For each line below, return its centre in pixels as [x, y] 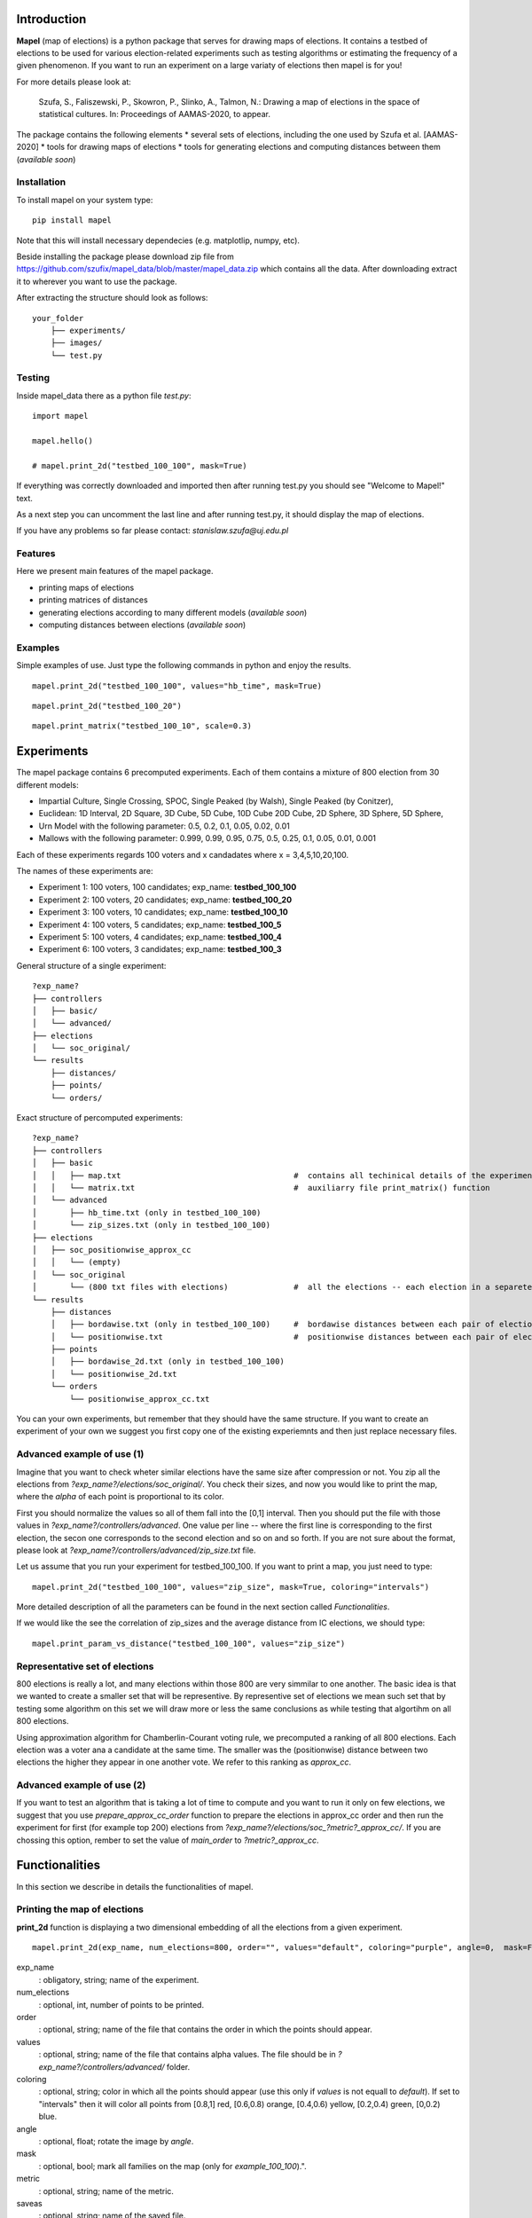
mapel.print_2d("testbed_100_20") [107, 706]
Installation [41, 182]
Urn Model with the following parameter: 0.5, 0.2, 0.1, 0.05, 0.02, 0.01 [164, 826]
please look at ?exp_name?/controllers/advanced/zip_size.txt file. [136, 1550]
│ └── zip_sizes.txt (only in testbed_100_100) [151, 1225]
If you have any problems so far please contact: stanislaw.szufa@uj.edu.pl [153, 531]
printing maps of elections [86, 587]
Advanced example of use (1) [80, 1454]
